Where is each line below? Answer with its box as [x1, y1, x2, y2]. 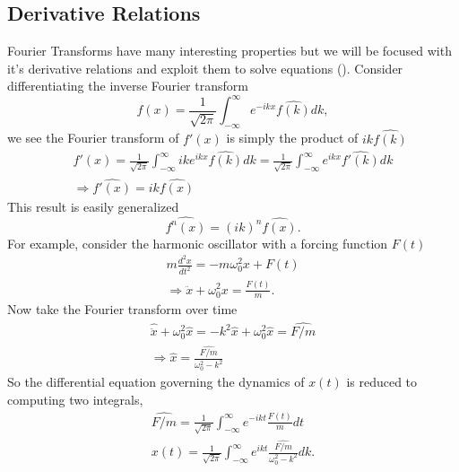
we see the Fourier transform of [7, 128, 179, 147]
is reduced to [346, 372, 418, 391]
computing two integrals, [7, 389, 143, 408]
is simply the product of [226, 128, 359, 147]
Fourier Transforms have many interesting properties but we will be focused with [7, 41, 452, 60]
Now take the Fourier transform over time [7, 300, 238, 319]
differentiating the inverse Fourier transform [7, 76, 248, 95]
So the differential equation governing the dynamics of [7, 372, 305, 391]
